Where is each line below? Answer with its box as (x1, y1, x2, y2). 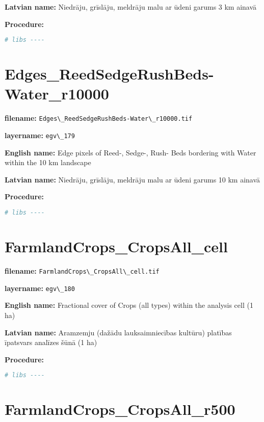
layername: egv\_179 (5, 130, 75, 141)
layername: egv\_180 (5, 282, 75, 293)
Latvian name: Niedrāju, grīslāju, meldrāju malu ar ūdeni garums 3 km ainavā (5, 2, 257, 12)
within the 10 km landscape (5, 157, 91, 168)
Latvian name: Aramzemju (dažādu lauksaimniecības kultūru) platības (5, 327, 232, 337)
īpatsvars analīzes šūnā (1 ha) (5, 337, 97, 348)
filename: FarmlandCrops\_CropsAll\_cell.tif (5, 266, 160, 276)
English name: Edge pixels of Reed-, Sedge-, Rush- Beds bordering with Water (5, 147, 256, 157)
